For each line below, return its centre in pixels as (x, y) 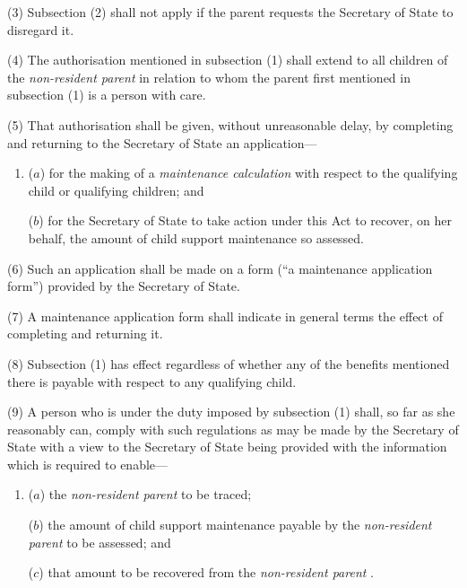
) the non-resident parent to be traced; (146, 494)
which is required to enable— (88, 464)
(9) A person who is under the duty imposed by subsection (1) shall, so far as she (231, 412)
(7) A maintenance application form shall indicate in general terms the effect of (225, 316)
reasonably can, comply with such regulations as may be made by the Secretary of (233, 429)
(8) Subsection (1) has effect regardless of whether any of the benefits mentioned (229, 363)
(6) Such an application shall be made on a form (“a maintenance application (220, 268)
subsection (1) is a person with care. (107, 95)
